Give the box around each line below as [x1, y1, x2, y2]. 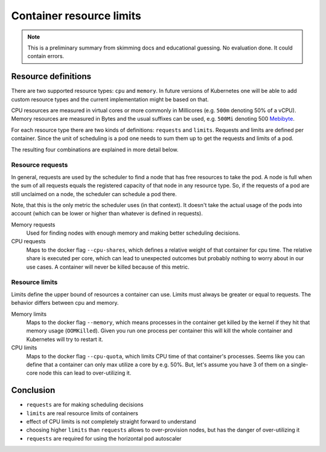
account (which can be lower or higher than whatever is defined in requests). [11, 210, 203, 217]
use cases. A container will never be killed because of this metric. [26, 263, 190, 270]
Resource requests [11, 161, 68, 169]
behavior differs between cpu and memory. [11, 299, 119, 307]
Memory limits [11, 310, 47, 317]
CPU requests [11, 238, 46, 245]
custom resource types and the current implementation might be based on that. [11, 95, 209, 103]
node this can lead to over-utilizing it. [39, 369, 132, 377]
